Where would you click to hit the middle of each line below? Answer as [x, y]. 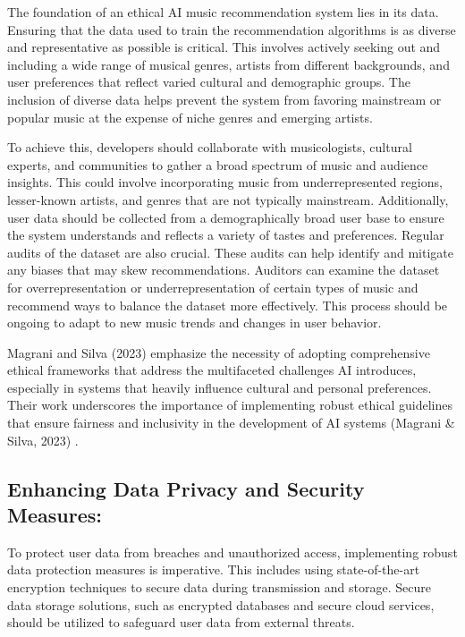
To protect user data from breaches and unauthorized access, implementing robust [232, 552]
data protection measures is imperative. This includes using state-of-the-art [214, 569]
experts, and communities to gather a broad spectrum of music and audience [218, 164]
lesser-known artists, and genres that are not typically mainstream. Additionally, [228, 199]
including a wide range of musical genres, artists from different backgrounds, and [228, 64]
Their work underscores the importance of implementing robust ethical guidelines [230, 405]
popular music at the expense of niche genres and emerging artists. [190, 117]
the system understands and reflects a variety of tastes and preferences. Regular [226, 235]
